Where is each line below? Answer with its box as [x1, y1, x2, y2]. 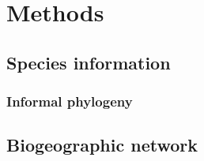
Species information [6, 50, 171, 74]
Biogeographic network [6, 133, 198, 157]
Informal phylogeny [6, 92, 133, 111]
